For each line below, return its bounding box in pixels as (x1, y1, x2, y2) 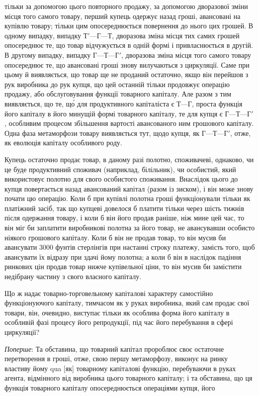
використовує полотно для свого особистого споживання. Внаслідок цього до (4, 174, 238, 184)
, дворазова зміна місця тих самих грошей (112, 30, 240, 40)
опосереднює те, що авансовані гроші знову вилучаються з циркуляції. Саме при (4, 59, 250, 70)
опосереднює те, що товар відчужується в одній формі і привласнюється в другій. (4, 40, 253, 50)
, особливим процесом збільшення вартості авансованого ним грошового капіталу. (4, 118, 254, 128)
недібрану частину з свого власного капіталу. (4, 271, 142, 282)
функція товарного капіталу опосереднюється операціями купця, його (4, 382, 215, 393)
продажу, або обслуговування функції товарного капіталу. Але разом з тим (4, 89, 232, 99)
